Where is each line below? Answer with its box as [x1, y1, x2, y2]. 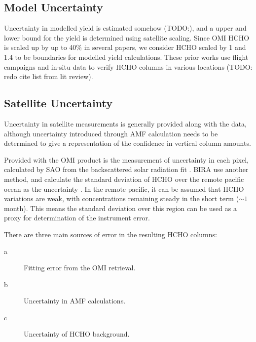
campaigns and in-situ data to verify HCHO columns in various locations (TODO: [4, 61, 253, 72]
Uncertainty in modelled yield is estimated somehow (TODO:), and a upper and [4, 23, 247, 33]
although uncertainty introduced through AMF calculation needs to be [4, 128, 218, 138]
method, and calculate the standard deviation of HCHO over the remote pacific [4, 173, 244, 184]
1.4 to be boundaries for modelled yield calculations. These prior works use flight [4, 51, 249, 62]
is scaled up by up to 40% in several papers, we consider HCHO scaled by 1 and [4, 42, 246, 52]
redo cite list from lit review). [4, 71, 93, 82]
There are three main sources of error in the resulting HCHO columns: [4, 229, 217, 239]
